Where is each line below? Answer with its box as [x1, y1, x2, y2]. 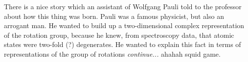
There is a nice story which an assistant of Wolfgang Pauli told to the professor [4, 1, 242, 11]
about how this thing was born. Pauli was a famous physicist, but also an [4, 11, 224, 21]
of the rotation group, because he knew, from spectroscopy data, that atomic [4, 30, 234, 40]
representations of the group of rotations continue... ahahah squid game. [4, 48, 221, 59]
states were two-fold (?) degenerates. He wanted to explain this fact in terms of [4, 39, 241, 49]
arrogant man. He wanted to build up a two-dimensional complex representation [4, 20, 245, 31]
